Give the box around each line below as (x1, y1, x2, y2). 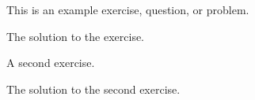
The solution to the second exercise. (6, 80, 181, 97)
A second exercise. (6, 54, 95, 71)
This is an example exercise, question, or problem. (6, 2, 249, 17)
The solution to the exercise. (6, 28, 145, 44)
